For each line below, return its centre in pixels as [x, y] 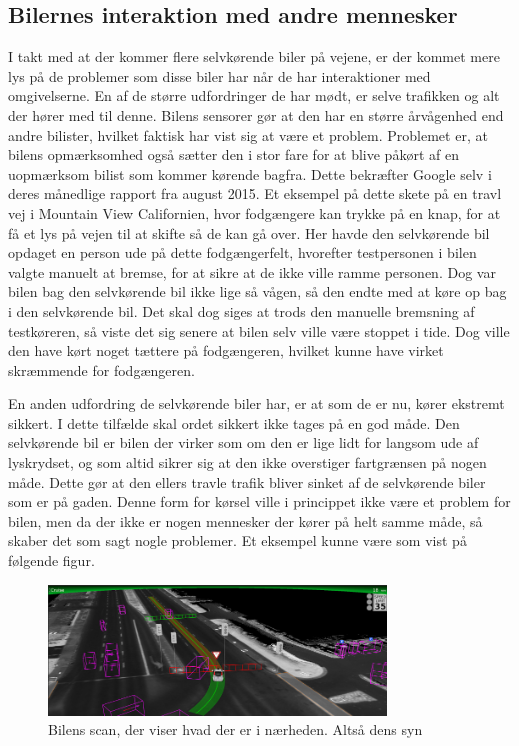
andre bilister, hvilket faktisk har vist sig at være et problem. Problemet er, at [248, 134]
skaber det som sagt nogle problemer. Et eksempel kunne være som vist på [237, 540]
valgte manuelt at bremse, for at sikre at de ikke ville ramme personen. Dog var [252, 271]
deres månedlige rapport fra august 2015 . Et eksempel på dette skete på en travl [255, 193]
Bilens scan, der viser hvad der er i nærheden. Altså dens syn [235, 729]
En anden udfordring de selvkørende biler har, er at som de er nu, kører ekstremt [256, 403]
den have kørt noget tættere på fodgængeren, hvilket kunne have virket [226, 350]
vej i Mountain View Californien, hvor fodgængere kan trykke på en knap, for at [254, 212]
